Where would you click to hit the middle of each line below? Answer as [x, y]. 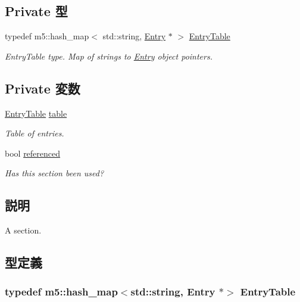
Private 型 [36, 11]
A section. [23, 230]
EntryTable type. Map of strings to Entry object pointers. [109, 56]
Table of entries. [35, 133]
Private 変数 [43, 88]
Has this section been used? [54, 173]
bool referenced [33, 153]
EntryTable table [36, 113]
